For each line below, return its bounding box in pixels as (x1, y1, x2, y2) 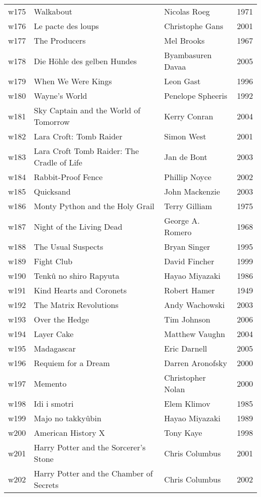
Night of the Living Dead (34, 220, 122, 232)
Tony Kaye (164, 427, 202, 438)
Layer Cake (34, 328, 74, 340)
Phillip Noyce (164, 171, 212, 183)
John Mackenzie (164, 186, 220, 197)
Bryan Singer (164, 241, 210, 252)
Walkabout (34, 6, 73, 17)
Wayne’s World (34, 90, 87, 101)
